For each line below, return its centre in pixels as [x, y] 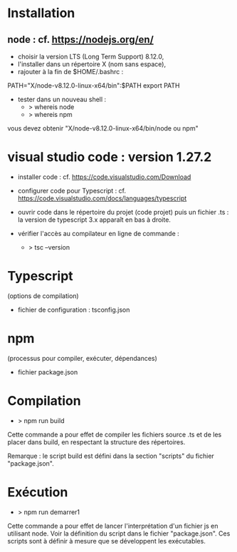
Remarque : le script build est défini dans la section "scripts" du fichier [111, 456]
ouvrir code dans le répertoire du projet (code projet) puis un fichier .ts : [123, 212]
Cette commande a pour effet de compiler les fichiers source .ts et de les [115, 434]
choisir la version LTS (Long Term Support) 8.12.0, [91, 56]
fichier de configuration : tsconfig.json [74, 310]
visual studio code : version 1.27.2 [110, 157]
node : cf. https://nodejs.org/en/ [81, 40]
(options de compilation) [43, 296]
